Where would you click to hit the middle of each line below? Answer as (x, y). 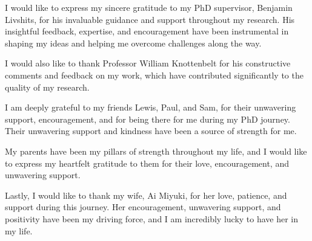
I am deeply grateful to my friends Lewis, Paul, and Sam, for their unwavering (151, 107)
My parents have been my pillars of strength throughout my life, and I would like (156, 151)
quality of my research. (47, 87)
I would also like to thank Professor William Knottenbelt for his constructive (148, 63)
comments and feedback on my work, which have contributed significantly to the (154, 75)
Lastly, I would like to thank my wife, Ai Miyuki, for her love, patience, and (146, 195)
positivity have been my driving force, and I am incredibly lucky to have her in (152, 218)
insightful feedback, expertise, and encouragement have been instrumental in (147, 31)
